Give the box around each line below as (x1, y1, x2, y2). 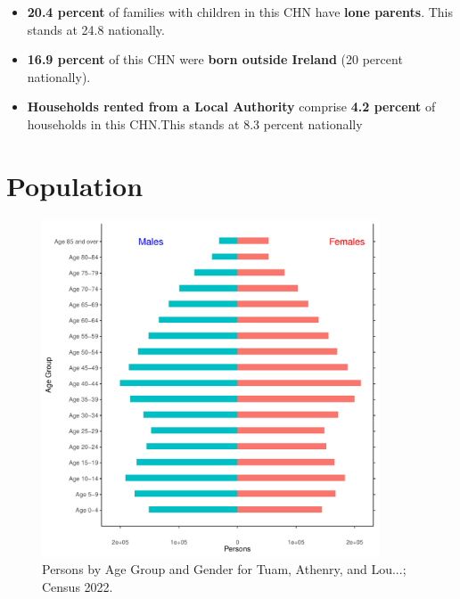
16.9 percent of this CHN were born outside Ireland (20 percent (27, 50, 403, 69)
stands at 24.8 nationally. (27, 20, 165, 38)
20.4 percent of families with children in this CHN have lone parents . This (27, 3, 453, 21)
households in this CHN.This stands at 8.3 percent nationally (27, 114, 363, 133)
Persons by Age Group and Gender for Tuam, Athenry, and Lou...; (42, 560, 407, 578)
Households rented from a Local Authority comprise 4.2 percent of (27, 97, 436, 116)
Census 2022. (42, 577, 113, 595)
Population (6, 167, 144, 203)
